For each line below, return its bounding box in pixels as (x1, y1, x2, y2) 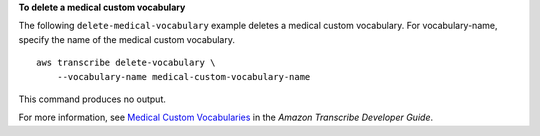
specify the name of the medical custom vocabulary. (18, 33, 235, 45)
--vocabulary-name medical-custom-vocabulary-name (56, 71, 311, 82)
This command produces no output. (18, 93, 167, 105)
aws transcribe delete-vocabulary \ (36, 57, 216, 69)
